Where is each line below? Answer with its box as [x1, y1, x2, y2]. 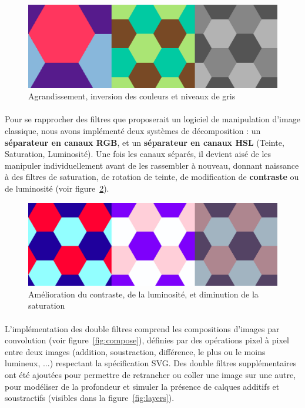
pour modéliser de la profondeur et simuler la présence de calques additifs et [5, 380, 280, 392]
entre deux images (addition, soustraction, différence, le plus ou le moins [5, 345, 266, 357]
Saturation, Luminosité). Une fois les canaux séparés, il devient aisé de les [5, 148, 272, 160]
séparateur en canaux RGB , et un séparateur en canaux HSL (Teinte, [5, 136, 284, 148]
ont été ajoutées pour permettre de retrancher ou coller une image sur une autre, [5, 368, 296, 380]
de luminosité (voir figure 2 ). [5, 182, 109, 194]
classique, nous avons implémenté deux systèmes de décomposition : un [5, 124, 261, 136]
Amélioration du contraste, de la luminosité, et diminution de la [28, 287, 259, 300]
